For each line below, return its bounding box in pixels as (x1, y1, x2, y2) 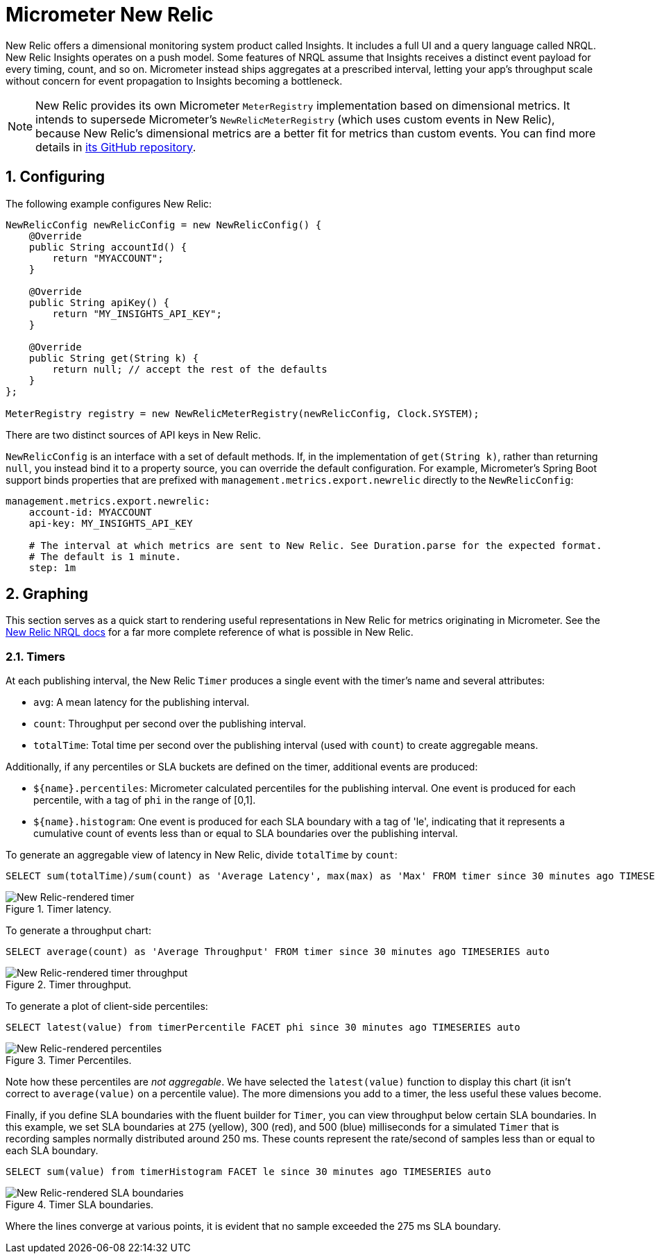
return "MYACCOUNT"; (52, 252, 164, 264)
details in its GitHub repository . (35, 140, 196, 154)
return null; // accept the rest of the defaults (52, 363, 327, 375)
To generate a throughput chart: (6, 924, 151, 937)
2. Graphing (6, 585, 89, 603)
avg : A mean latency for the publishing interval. (33, 696, 250, 709)
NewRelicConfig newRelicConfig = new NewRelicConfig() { (6, 219, 322, 230)
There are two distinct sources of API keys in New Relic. (6, 428, 262, 441)
